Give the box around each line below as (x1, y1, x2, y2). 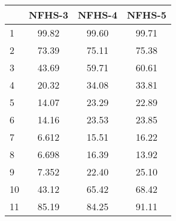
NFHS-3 (29, 8, 68, 22)
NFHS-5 (126, 8, 166, 22)
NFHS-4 (77, 8, 117, 22)
